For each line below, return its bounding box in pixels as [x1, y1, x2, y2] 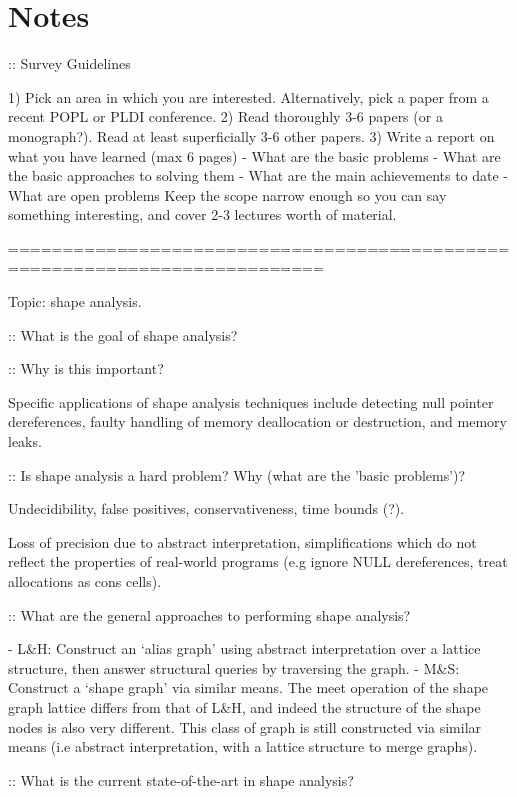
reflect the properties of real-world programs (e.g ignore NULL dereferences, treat [8, 551, 508, 572]
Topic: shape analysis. [8, 291, 142, 312]
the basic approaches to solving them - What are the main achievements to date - [8, 165, 509, 186]
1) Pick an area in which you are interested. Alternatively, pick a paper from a [8, 86, 489, 107]
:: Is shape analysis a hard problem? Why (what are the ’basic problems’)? [8, 464, 466, 485]
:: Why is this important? [8, 358, 164, 379]
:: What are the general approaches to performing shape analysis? [8, 604, 411, 625]
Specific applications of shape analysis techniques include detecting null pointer [8, 391, 494, 412]
